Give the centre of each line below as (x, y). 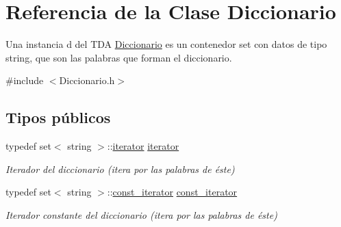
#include (25, 80)
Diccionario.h (87, 80)
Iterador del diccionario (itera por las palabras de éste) (120, 169)
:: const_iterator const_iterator (172, 192)
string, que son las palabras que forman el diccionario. (119, 57)
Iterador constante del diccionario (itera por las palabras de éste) (141, 214)
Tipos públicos (58, 117)
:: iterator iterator (143, 146)
